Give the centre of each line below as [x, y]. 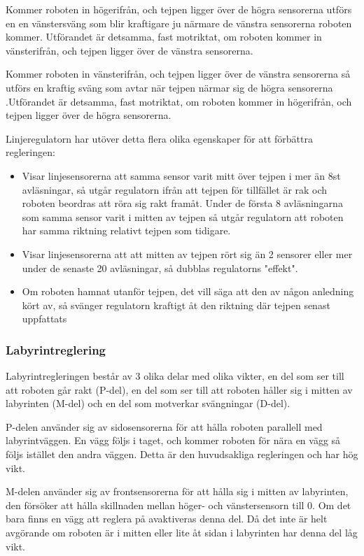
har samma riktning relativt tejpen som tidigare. [126, 230]
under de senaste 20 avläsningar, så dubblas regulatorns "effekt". [160, 268]
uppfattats [44, 319]
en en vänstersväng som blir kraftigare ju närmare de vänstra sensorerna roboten [179, 23]
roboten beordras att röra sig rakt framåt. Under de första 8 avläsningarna [182, 203]
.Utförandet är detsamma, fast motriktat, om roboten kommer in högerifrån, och [179, 101]
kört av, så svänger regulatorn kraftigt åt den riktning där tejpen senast [176, 305]
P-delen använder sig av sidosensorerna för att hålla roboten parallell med [164, 426]
